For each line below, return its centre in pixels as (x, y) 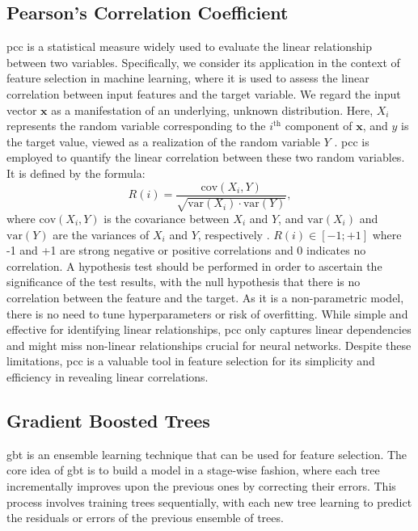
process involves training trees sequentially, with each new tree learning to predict (209, 501)
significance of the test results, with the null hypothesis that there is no (184, 282)
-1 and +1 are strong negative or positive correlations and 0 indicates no (186, 250)
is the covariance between (167, 218)
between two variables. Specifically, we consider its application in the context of (203, 62)
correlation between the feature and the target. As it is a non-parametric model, (205, 297)
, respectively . (234, 234)
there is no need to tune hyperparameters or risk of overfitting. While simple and (207, 313)
